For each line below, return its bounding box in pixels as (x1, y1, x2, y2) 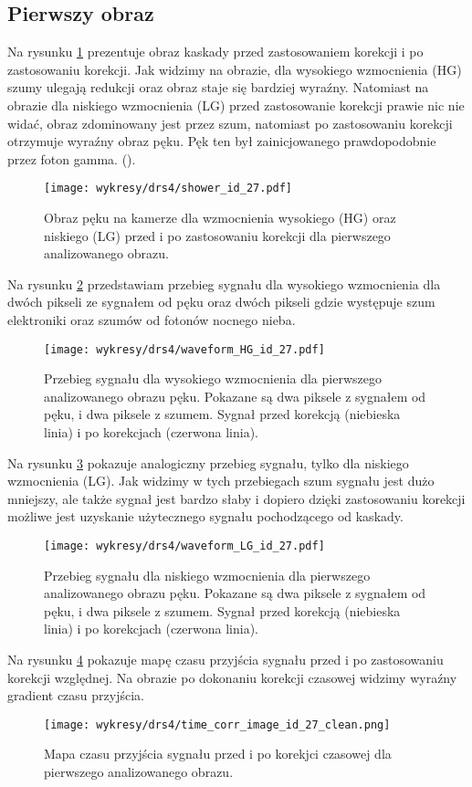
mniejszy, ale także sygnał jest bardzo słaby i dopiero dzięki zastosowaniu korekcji (7, 488, 466, 508)
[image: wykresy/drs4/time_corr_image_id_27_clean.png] (44, 718, 391, 731)
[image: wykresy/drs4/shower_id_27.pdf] (44, 182, 293, 195)
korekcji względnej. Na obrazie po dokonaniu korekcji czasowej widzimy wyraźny (7, 667, 457, 687)
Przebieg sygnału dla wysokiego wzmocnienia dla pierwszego (44, 369, 382, 388)
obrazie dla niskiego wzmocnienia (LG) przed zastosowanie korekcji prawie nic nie (7, 95, 465, 114)
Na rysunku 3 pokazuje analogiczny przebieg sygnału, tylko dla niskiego (7, 453, 409, 472)
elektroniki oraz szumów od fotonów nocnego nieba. (7, 310, 296, 329)
